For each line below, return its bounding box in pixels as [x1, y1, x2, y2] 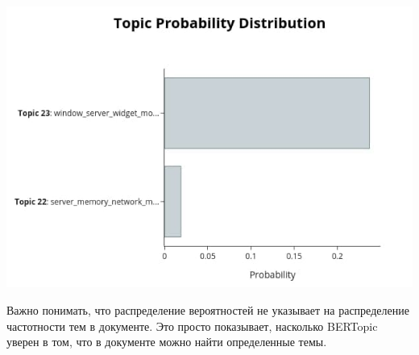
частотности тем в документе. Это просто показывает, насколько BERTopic [6, 317, 378, 334]
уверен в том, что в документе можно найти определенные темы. [6, 333, 327, 350]
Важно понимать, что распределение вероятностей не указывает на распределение [6, 302, 409, 319]
